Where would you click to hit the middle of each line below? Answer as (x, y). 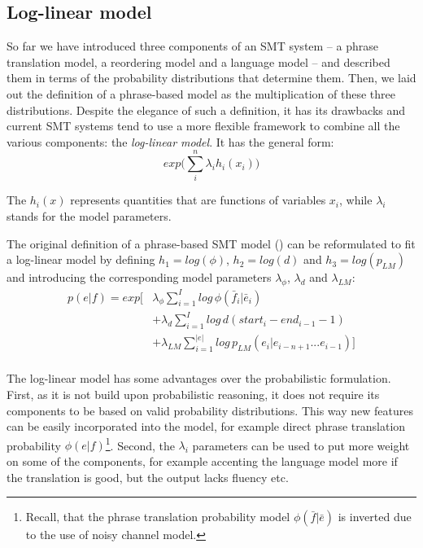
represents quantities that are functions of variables (198, 200)
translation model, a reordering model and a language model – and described (198, 61)
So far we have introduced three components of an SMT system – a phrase (192, 46)
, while (356, 200)
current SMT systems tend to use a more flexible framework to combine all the (203, 126)
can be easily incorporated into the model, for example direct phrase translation (206, 426)
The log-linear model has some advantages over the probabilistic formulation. (199, 378)
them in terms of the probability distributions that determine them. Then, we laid (211, 78)
